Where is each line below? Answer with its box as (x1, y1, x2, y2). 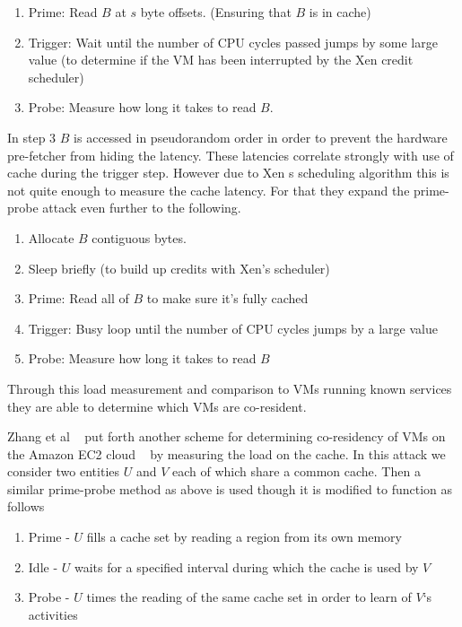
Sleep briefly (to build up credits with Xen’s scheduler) (28, 258, 330, 277)
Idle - (28, 557, 58, 576)
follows (7, 497, 45, 516)
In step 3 (7, 127, 57, 146)
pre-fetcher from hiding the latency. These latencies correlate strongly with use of (7, 145, 454, 164)
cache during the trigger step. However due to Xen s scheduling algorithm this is (7, 163, 449, 182)
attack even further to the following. (42, 198, 241, 217)
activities (28, 605, 78, 623)
